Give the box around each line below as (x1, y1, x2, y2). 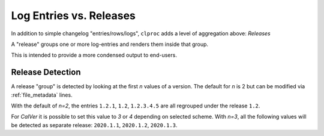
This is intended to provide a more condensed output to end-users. (11, 51, 177, 59)
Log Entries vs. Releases (11, 9, 136, 22)
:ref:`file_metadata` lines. (11, 91, 73, 98)
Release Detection (11, 67, 81, 78)
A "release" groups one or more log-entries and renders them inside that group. (11, 41, 209, 48)
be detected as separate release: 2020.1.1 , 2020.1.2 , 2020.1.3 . (11, 121, 178, 128)
